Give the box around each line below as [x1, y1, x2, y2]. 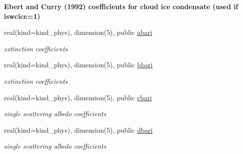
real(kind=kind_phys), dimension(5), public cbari [4, 92, 152, 102]
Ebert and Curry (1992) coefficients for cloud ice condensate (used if [4, 1, 238, 11]
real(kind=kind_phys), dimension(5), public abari [4, 27, 152, 37]
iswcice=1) [4, 11, 40, 21]
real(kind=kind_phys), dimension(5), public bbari [4, 60, 153, 70]
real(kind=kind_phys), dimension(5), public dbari [4, 124, 153, 135]
